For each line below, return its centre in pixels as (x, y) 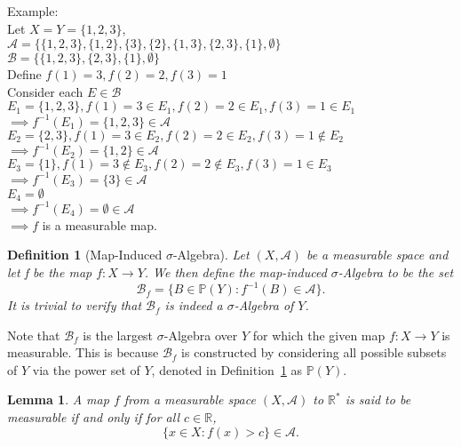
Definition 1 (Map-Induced (85, 255)
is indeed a (194, 305)
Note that (34, 335)
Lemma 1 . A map (58, 399)
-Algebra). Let (211, 255)
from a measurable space (190, 399)
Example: (33, 11)
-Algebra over (201, 335)
